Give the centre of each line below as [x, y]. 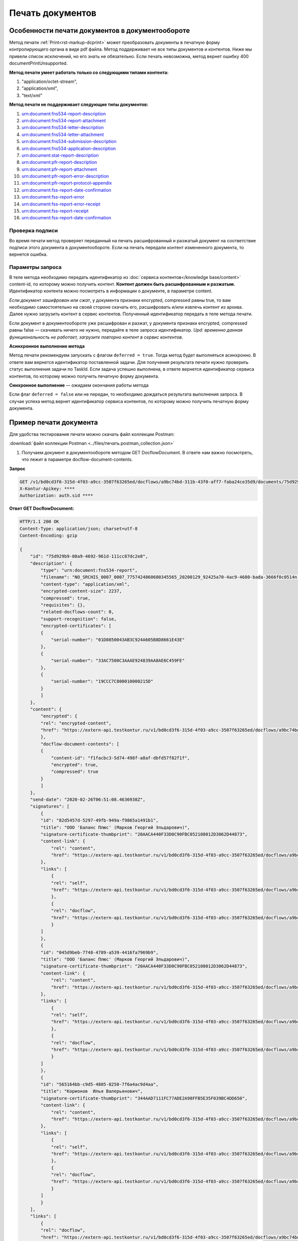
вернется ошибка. [29, 254]
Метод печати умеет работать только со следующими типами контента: [89, 72]
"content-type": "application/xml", [85, 584]
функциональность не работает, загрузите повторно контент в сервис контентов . [96, 337]
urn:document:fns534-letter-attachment [63, 135]
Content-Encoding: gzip [49, 536]
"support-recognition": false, [78, 619]
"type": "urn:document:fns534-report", [89, 570]
